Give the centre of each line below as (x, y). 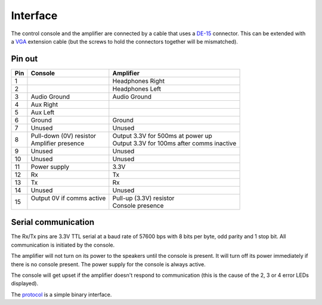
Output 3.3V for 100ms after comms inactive (174, 143)
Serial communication (53, 222)
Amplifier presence (58, 143)
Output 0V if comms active (68, 198)
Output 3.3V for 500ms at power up (162, 135)
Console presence (138, 205)
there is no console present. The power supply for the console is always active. (108, 264)
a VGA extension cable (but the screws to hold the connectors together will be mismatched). (125, 41)
